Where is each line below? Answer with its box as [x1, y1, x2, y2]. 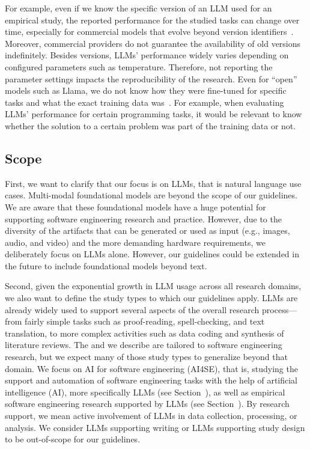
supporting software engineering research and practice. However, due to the [5, 212, 282, 225]
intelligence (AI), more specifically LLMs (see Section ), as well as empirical [5, 385, 285, 398]
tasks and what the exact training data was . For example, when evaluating [5, 96, 284, 108]
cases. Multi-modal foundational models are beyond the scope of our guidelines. [5, 189, 297, 201]
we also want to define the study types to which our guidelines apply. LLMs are [5, 292, 298, 304]
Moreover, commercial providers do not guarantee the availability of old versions [5, 37, 301, 49]
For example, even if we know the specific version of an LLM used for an [5, 2, 272, 14]
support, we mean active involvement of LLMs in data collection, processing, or [5, 409, 297, 422]
